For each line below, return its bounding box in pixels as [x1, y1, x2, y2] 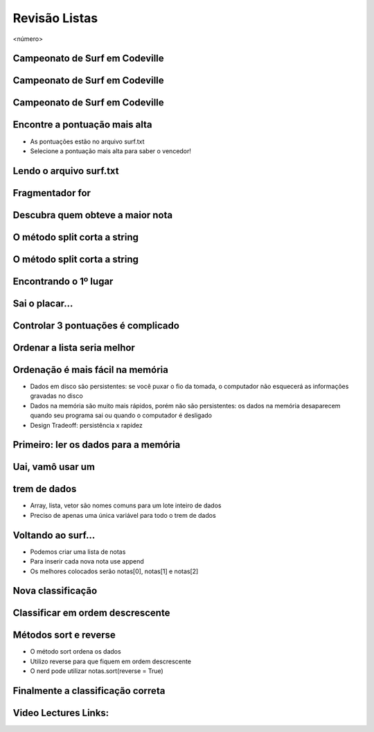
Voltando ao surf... [12, 529, 96, 541]
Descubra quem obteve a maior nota [12, 209, 173, 221]
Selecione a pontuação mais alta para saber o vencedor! [30, 146, 192, 155]
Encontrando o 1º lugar [12, 275, 114, 287]
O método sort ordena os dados [30, 647, 121, 656]
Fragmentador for [12, 187, 91, 199]
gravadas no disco [30, 392, 83, 400]
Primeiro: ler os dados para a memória [12, 439, 181, 451]
